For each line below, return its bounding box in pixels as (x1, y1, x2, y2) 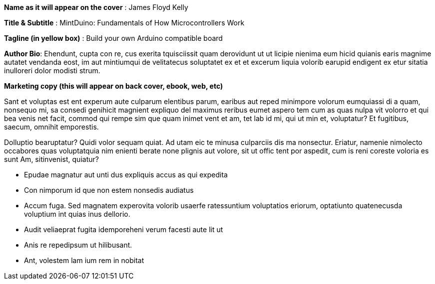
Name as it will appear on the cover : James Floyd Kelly (4, 3, 188, 11)
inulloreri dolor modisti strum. (4, 66, 100, 75)
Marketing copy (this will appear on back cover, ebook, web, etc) (4, 82, 223, 90)
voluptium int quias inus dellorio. (24, 210, 130, 218)
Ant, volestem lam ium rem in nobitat (24, 256, 144, 265)
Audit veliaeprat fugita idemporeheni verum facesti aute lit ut (24, 225, 223, 234)
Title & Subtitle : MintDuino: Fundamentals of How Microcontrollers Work (4, 18, 245, 27)
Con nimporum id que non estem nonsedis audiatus (24, 186, 194, 194)
